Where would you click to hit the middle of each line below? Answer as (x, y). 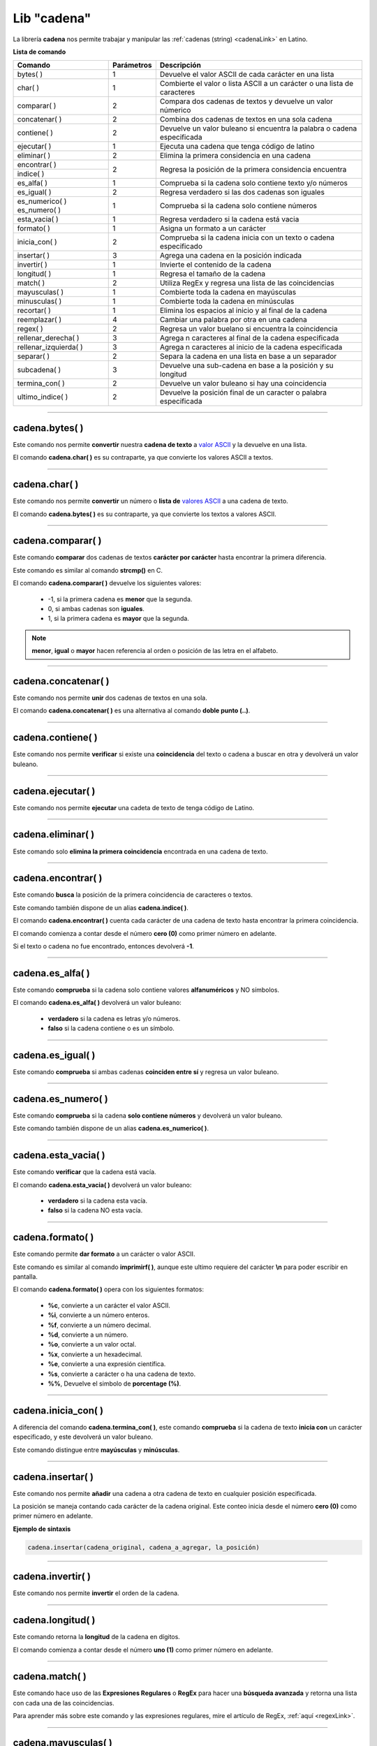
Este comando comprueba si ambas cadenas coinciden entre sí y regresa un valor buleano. (146, 1072)
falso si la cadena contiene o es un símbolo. (111, 1028)
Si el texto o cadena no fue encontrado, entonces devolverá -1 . (104, 946)
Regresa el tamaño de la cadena (212, 274)
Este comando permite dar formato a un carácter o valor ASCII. (104, 1254)
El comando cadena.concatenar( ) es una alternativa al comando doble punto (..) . (132, 711)
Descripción (180, 65)
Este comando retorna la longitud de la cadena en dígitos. (97, 1637)
